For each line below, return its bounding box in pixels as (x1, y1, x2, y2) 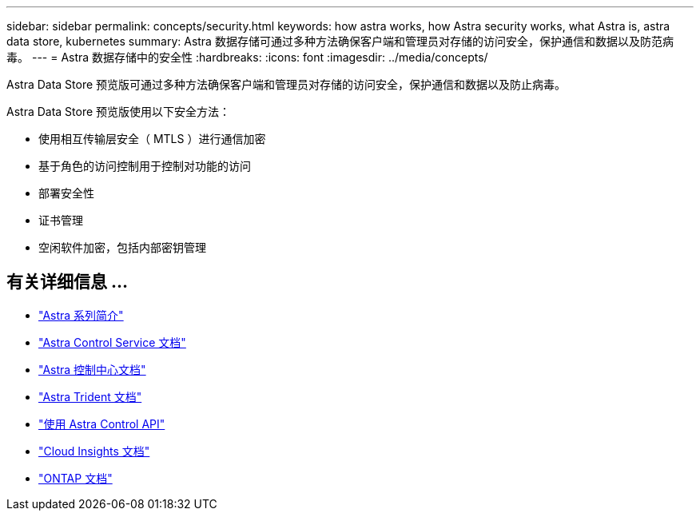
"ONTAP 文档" (38, 471, 113, 485)
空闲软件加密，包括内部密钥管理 (38, 241, 206, 254)
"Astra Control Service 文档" (38, 335, 186, 349)
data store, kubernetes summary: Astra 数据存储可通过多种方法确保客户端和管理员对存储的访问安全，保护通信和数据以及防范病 (6, 34, 674, 48)
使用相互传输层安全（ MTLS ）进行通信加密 (38, 132, 266, 145)
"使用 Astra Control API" (38, 416, 165, 431)
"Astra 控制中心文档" (38, 362, 146, 376)
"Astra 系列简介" (38, 308, 124, 322)
